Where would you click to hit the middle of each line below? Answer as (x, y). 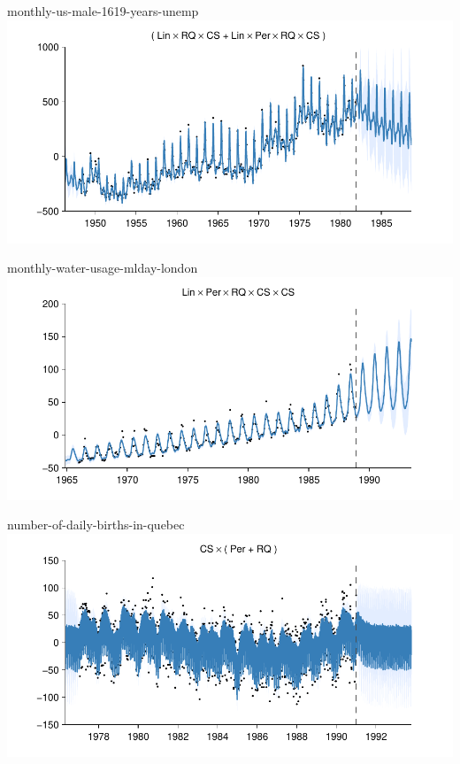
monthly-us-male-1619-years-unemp (103, 11)
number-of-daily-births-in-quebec (96, 525)
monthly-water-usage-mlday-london (103, 268)
